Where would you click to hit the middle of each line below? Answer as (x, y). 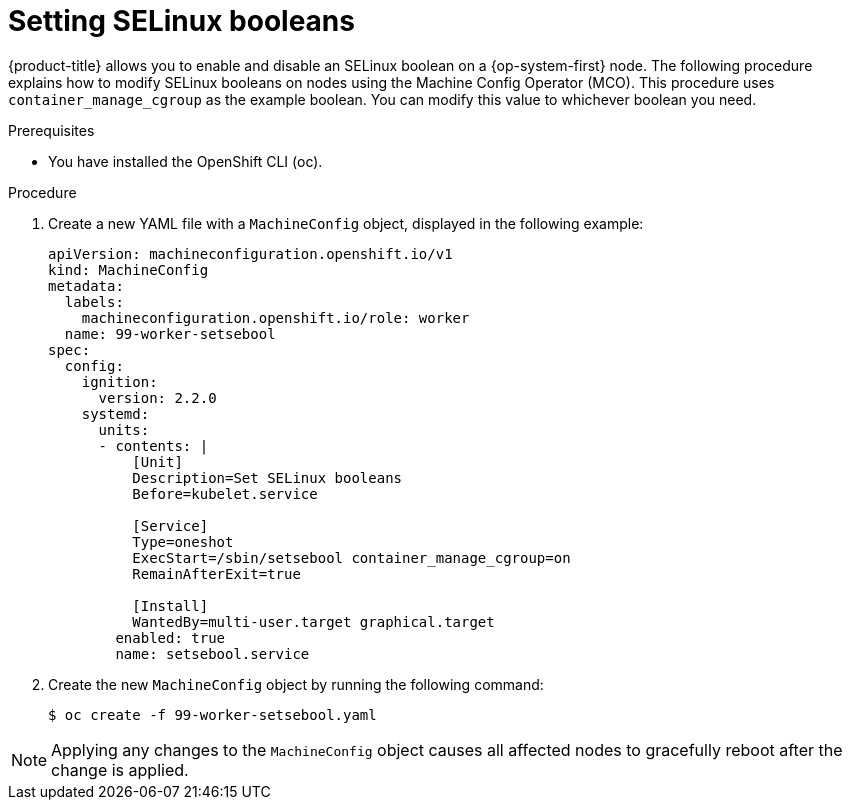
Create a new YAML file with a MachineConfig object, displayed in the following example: (346, 223)
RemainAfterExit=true (216, 573)
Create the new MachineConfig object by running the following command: (296, 684)
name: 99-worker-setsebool (170, 333)
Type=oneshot (183, 541)
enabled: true (170, 637)
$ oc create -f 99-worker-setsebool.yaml (212, 714)
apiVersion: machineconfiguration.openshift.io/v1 (250, 253)
